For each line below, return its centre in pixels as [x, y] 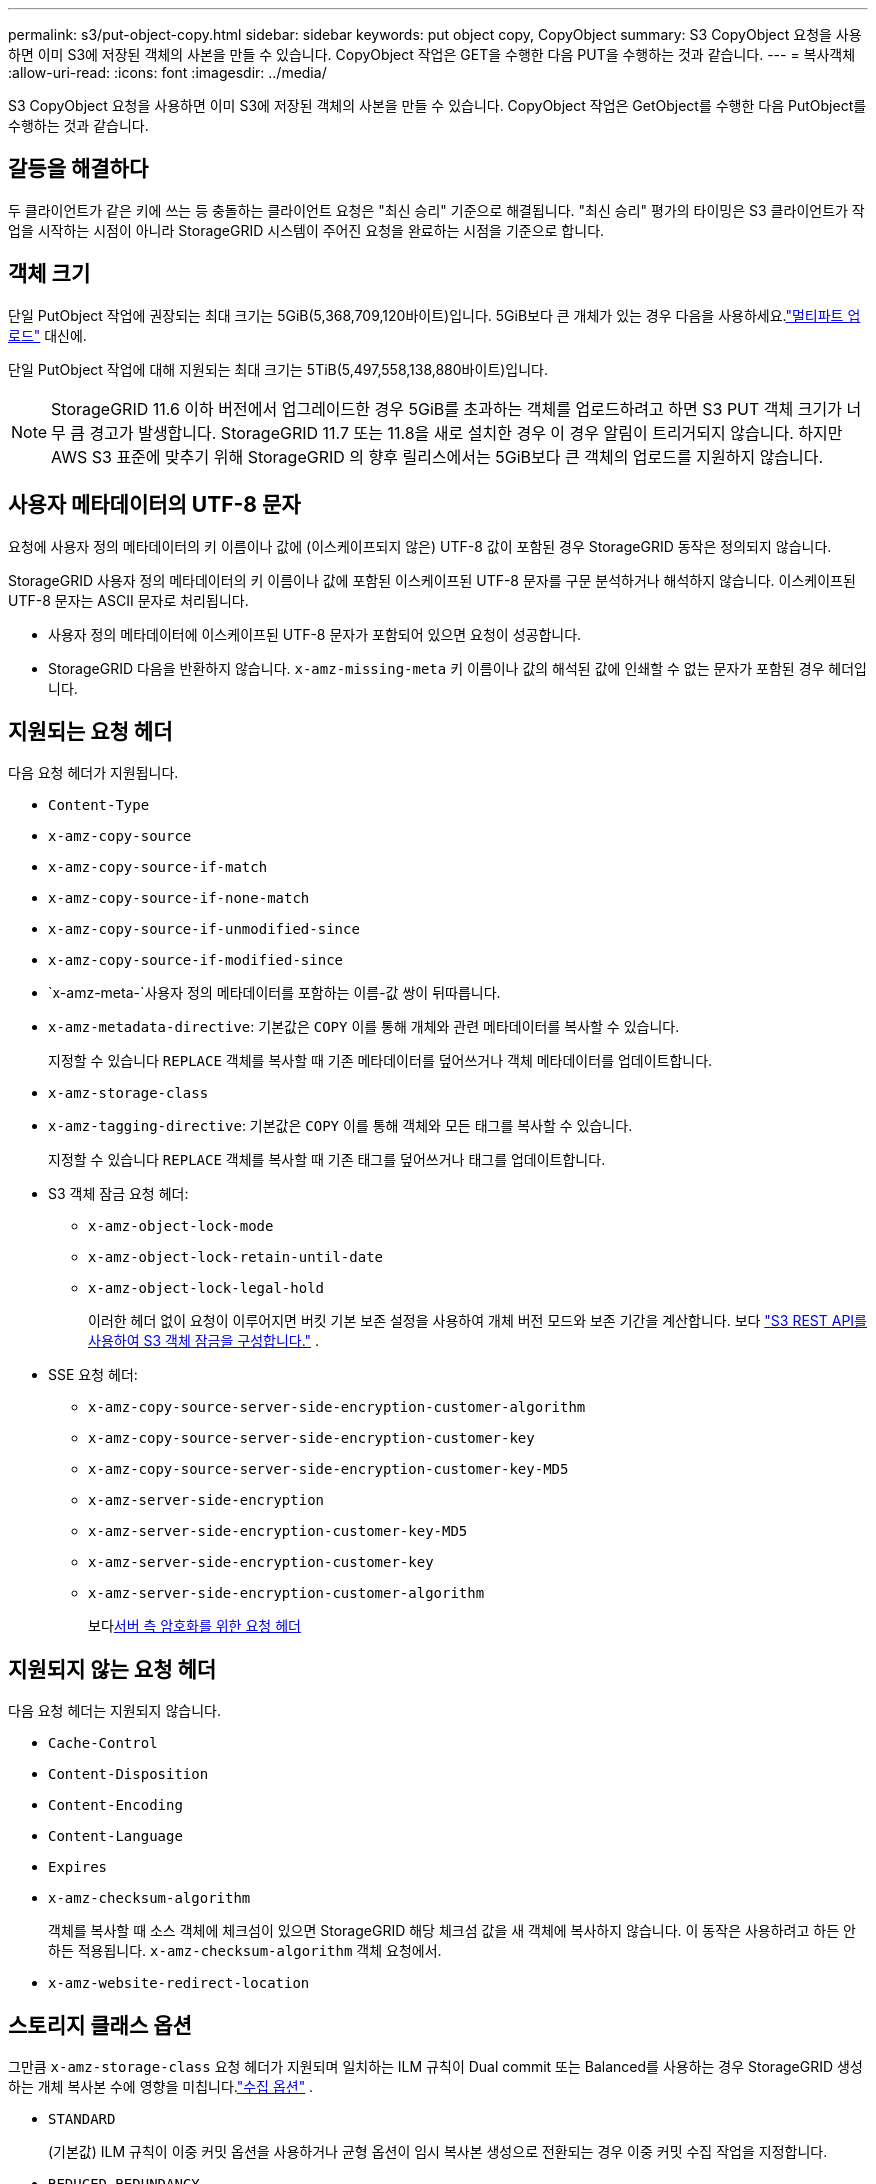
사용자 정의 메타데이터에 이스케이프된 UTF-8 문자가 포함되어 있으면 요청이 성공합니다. [315, 634]
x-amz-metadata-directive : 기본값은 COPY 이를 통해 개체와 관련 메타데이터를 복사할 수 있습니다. [364, 1027]
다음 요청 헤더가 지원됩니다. [93, 773]
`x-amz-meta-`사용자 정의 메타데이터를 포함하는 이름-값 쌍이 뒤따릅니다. [274, 993]
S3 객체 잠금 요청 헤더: [118, 1194]
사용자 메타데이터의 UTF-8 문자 [154, 505]
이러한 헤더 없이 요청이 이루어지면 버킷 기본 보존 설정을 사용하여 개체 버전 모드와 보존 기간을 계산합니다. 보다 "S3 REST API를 [477, 1321]
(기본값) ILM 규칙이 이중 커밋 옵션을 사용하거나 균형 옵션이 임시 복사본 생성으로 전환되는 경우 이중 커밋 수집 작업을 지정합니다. [438, 2152]
